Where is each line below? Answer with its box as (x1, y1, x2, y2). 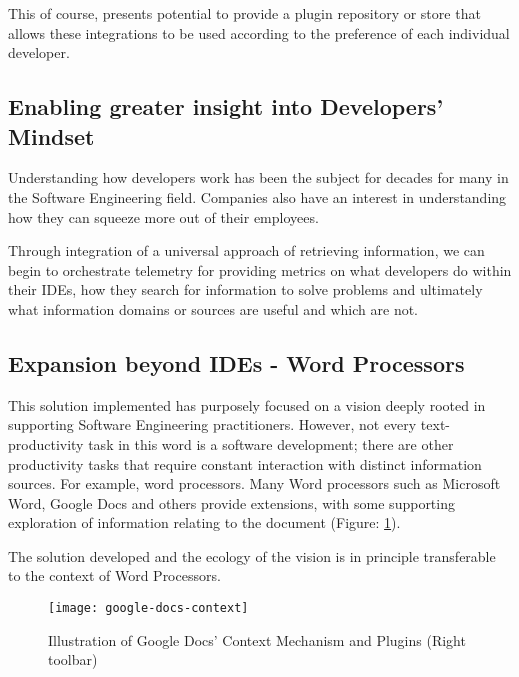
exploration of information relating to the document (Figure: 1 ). (8, 512, 401, 533)
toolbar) (48, 649, 98, 670)
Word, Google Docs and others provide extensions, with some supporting (8, 492, 455, 513)
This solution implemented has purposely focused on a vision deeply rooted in (8, 394, 486, 415)
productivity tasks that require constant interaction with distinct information (8, 453, 482, 474)
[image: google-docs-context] (48, 601, 249, 616)
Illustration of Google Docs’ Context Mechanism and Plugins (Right (48, 629, 466, 650)
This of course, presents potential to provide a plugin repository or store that (8, 3, 481, 23)
